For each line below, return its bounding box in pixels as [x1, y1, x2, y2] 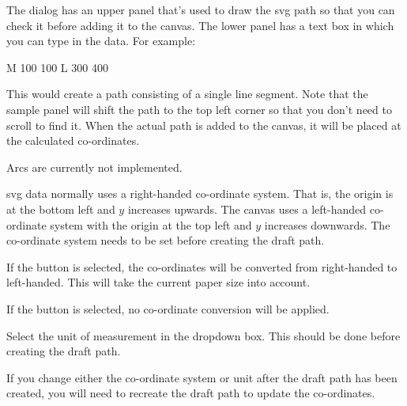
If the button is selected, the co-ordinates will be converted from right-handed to [6, 258, 398, 275]
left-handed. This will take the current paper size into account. [6, 274, 311, 290]
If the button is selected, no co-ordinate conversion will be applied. [6, 300, 330, 317]
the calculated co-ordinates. [6, 132, 140, 149]
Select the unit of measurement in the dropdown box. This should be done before [6, 327, 401, 343]
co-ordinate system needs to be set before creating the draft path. [6, 232, 325, 249]
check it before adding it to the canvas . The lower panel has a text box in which [6, 17, 394, 33]
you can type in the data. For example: [6, 32, 196, 49]
